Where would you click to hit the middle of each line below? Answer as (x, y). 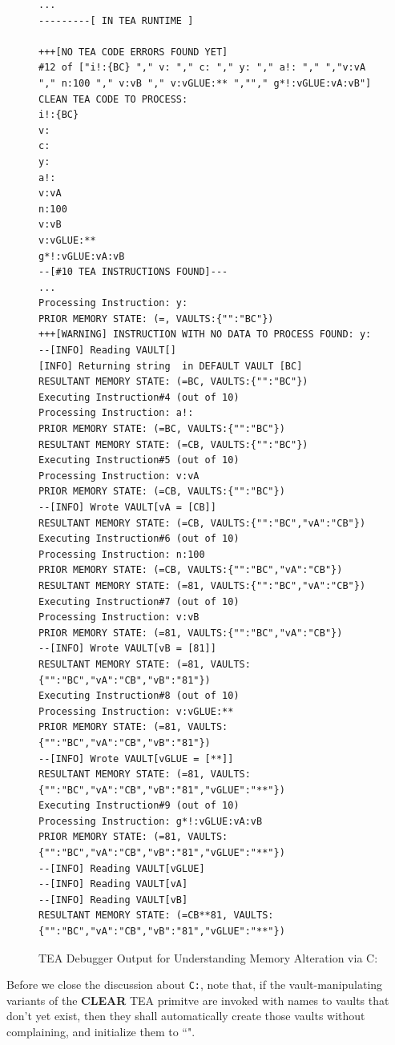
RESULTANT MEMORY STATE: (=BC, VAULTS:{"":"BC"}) (173, 382)
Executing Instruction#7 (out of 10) (139, 601)
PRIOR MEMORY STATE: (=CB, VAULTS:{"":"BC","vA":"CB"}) (191, 570)
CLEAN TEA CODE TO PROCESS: (113, 99)
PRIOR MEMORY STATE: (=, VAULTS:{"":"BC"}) (156, 319)
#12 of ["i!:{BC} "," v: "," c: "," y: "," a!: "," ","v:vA (202, 68)
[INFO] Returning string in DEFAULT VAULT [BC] (171, 366)
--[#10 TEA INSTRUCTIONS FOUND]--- (133, 272)
